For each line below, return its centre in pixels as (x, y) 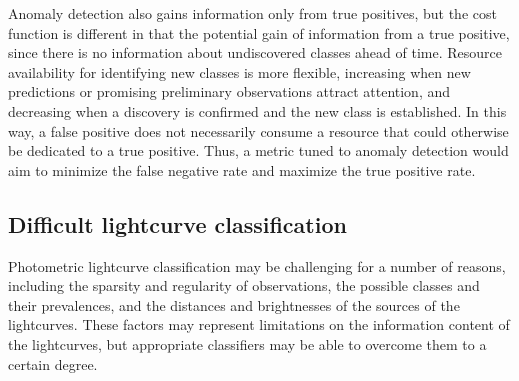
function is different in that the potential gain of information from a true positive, (259, 32)
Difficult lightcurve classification (177, 223)
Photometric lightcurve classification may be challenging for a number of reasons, (257, 265)
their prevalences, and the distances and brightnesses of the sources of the (234, 304)
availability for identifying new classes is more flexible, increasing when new (239, 71)
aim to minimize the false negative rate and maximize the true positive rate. (242, 169)
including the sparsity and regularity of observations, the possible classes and (244, 285)
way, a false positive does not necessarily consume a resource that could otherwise (258, 130)
